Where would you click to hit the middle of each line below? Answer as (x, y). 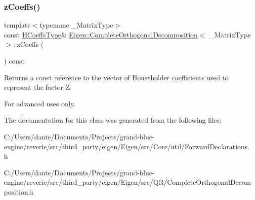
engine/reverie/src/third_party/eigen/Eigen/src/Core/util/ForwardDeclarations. (127, 146)
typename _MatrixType (76, 25)
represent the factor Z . (38, 87)
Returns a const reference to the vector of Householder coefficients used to (116, 77)
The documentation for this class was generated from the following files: (113, 120)
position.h (19, 191)
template (17, 25)
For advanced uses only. (40, 103)
